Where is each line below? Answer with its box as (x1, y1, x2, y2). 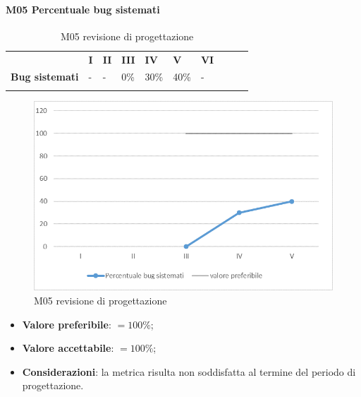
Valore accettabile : (22, 340, 114, 355)
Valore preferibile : (22, 316, 111, 331)
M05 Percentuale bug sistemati (6, 1, 160, 16)
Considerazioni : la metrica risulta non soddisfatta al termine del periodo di (22, 364, 356, 379)
